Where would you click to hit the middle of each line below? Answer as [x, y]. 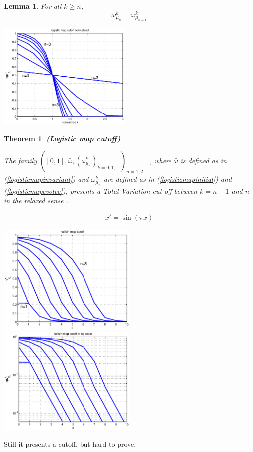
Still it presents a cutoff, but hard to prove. [70, 444]
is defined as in [204, 160]
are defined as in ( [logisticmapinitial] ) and [168, 179]
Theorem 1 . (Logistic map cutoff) [62, 138]
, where [160, 160]
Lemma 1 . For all [33, 6]
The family [21, 160]
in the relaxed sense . [36, 200]
